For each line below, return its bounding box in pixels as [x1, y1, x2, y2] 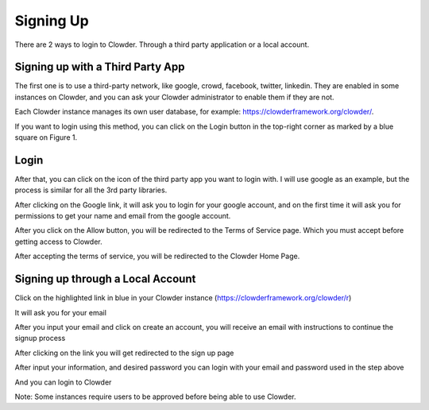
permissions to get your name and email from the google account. [14, 211, 231, 221]
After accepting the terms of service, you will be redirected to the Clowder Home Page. [14, 251, 300, 261]
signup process [14, 334, 66, 343]
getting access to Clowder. [14, 237, 102, 246]
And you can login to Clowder [14, 377, 112, 387]
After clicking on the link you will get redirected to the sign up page [14, 348, 234, 358]
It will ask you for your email [14, 307, 107, 317]
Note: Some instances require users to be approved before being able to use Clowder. [14, 392, 297, 401]
